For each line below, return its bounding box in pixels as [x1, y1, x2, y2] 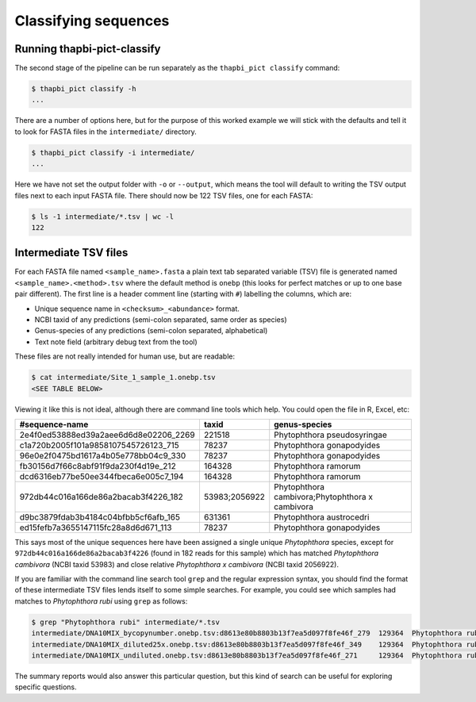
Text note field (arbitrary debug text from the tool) [34, 337, 198, 347]
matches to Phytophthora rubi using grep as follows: [14, 596, 188, 606]
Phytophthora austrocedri [274, 512, 370, 523]
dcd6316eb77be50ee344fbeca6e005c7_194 [19, 470, 184, 481]
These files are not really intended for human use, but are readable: [14, 351, 236, 361]
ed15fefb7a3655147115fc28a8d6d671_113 [19, 522, 172, 533]
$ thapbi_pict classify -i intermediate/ [31, 148, 195, 157]
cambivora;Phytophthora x [274, 491, 373, 502]
